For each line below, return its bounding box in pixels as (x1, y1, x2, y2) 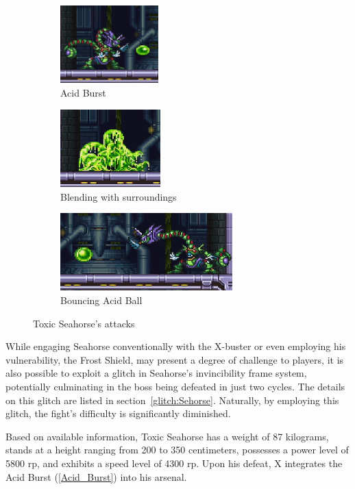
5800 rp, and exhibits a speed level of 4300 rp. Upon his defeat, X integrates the (5, 456, 343, 471)
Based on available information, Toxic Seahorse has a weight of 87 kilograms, (5, 429, 329, 443)
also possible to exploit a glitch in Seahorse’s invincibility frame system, (5, 366, 307, 380)
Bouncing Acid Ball (60, 293, 143, 308)
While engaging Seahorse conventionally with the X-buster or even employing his (5, 339, 346, 353)
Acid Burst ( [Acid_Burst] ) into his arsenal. (5, 469, 187, 484)
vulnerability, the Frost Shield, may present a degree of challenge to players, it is (5, 352, 344, 366)
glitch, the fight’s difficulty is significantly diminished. (5, 406, 231, 421)
